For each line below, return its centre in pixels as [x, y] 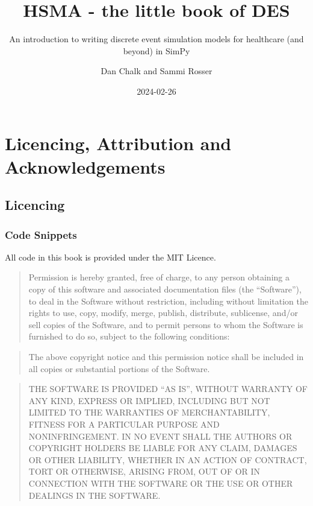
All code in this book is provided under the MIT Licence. [110, 257]
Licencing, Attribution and [118, 143]
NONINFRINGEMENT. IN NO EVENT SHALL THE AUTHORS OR [160, 436]
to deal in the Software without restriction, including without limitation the [168, 301]
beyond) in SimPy [156, 50]
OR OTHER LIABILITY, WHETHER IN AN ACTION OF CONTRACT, [168, 459]
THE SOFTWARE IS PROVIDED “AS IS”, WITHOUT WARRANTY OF [168, 389]
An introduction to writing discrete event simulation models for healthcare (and [156, 39]
